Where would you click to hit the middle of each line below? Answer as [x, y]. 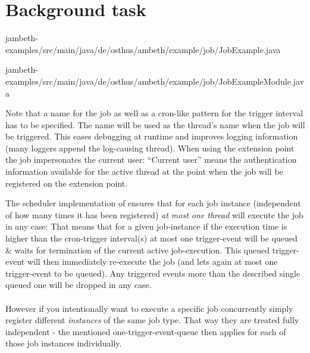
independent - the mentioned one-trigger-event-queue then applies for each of [146, 331]
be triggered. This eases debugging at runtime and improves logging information [152, 136]
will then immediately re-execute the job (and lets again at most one [152, 261]
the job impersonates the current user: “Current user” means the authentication [151, 160]
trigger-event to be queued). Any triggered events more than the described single [153, 273]
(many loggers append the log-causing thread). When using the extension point [150, 148]
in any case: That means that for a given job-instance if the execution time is [146, 226]
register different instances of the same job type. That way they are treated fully [152, 320]
